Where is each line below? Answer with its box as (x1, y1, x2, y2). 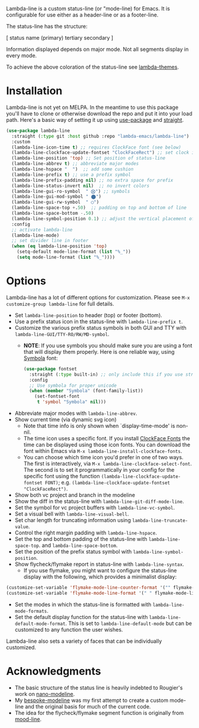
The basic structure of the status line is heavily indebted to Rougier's (14, 684, 183, 691)
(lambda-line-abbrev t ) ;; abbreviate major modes (11, 161, 139, 167)
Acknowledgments (6, 664, 102, 678)
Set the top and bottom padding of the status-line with (14, 536, 147, 542)
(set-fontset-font (34, 394, 80, 400)
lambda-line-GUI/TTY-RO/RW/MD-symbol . (14, 330, 110, 337)
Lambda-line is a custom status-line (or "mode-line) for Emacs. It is (6, 5, 171, 12)
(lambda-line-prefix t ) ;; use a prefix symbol (11, 172, 131, 178)
